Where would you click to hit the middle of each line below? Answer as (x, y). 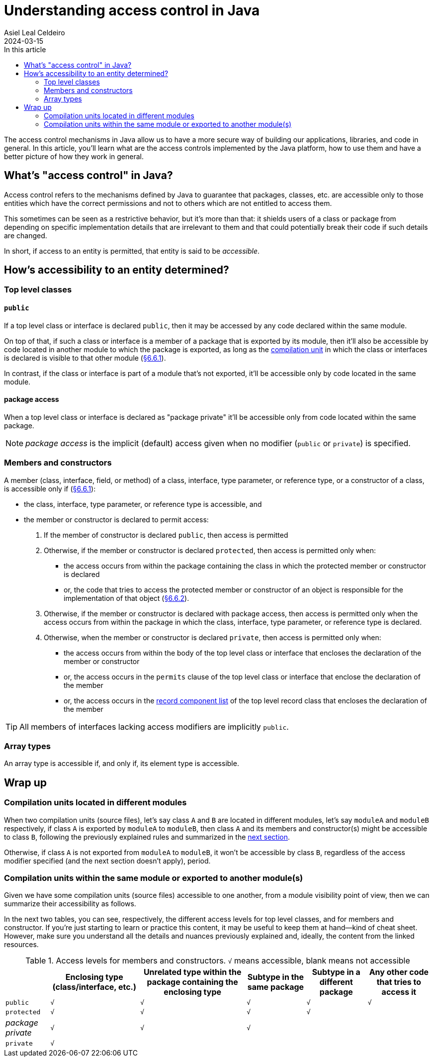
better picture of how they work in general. (74, 156)
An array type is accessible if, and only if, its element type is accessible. (122, 764)
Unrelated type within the (192, 972)
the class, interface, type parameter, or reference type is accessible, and (143, 504)
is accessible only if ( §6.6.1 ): (50, 488)
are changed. (26, 235)
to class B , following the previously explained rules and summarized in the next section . (147, 837)
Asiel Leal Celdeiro (35, 32)
